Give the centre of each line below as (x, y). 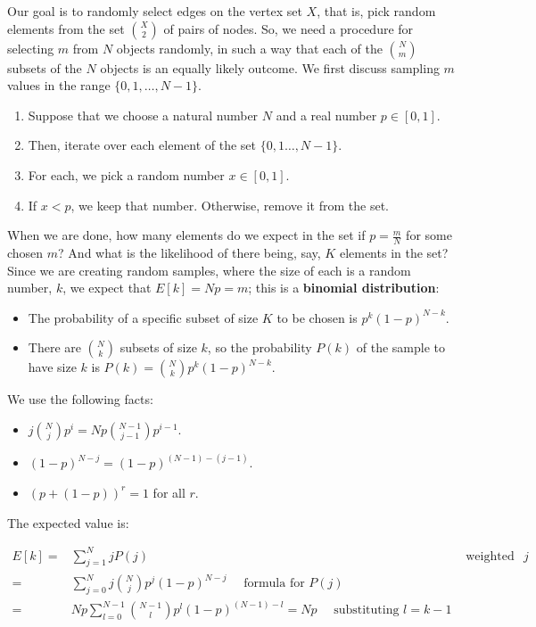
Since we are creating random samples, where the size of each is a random (209, 270)
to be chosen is (317, 317)
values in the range (59, 85)
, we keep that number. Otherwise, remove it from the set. (230, 205)
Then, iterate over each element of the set (142, 145)
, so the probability (260, 347)
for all (169, 492)
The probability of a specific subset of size (143, 317)
